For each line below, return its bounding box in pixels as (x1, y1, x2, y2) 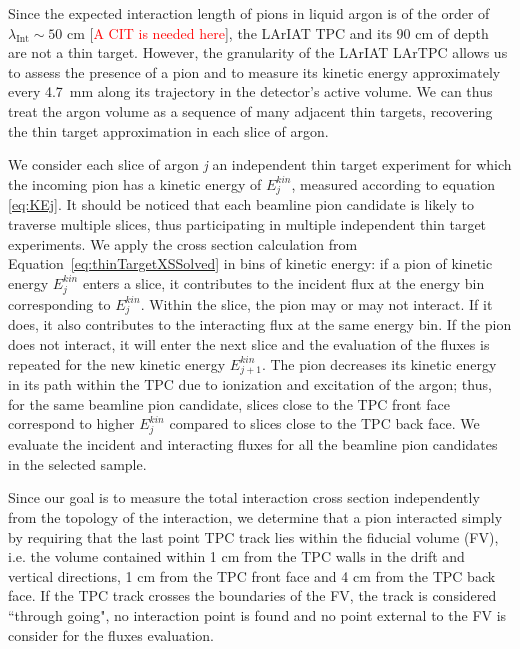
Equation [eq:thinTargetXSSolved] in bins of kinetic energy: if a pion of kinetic (8, 253, 493, 274)
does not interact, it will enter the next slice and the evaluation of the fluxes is (8, 333, 490, 354)
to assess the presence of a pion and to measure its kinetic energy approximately (8, 61, 501, 82)
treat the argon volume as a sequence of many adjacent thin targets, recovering (8, 100, 493, 121)
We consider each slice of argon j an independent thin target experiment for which (8, 154, 512, 175)
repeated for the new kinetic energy (8, 353, 226, 374)
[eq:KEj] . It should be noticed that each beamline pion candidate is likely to (8, 194, 474, 215)
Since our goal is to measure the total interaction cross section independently (8, 487, 480, 508)
